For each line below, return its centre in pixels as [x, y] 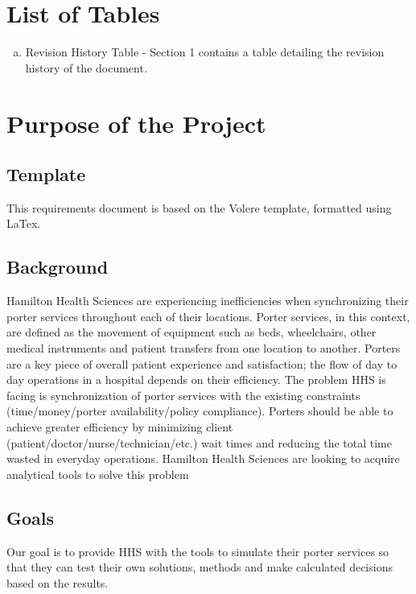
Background [58, 267]
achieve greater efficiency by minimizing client [120, 427]
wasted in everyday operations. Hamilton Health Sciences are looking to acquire [203, 458]
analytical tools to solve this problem [98, 474]
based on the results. [58, 582]
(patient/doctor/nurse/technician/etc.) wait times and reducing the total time [199, 442]
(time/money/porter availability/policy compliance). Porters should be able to [200, 411]
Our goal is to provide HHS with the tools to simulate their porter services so [198, 551]
